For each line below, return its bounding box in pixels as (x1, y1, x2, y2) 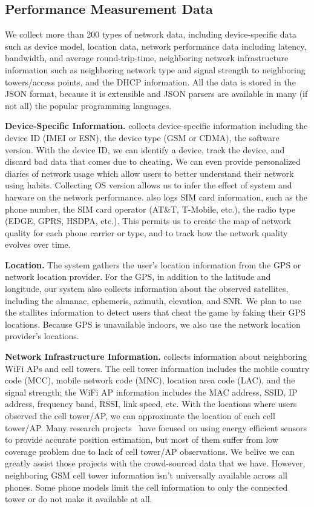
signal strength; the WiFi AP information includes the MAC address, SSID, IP (5, 385, 298, 398)
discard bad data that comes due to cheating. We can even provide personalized (5, 155, 301, 168)
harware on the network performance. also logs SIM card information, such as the (5, 190, 307, 203)
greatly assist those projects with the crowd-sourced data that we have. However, (5, 457, 306, 469)
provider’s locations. (5, 330, 79, 342)
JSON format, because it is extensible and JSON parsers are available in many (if (5, 87, 308, 100)
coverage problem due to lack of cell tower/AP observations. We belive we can (5, 445, 295, 457)
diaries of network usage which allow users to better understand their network (5, 167, 294, 179)
